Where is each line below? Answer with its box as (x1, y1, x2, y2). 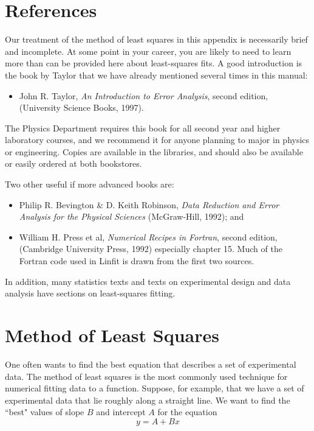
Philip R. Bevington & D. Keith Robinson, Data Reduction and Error (19, 198, 279, 211)
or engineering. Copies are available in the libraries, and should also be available (5, 145, 303, 158)
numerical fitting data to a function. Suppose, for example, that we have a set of (5, 382, 304, 394)
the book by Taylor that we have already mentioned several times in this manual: (5, 68, 308, 81)
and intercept (96, 405, 146, 418)
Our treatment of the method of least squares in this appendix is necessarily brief (5, 33, 308, 46)
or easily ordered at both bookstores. (5, 157, 142, 170)
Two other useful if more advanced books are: (5, 178, 174, 191)
